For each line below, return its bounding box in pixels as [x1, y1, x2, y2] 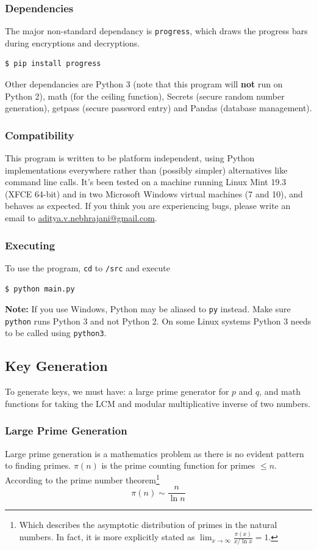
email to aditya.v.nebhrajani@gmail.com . [5, 211, 157, 224]
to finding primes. [5, 459, 71, 472]
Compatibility [5, 127, 74, 142]
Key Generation [5, 356, 108, 375]
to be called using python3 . [5, 326, 107, 339]
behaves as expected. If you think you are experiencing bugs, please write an [5, 199, 291, 212]
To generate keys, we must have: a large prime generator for [5, 385, 229, 398]
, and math [259, 385, 301, 398]
